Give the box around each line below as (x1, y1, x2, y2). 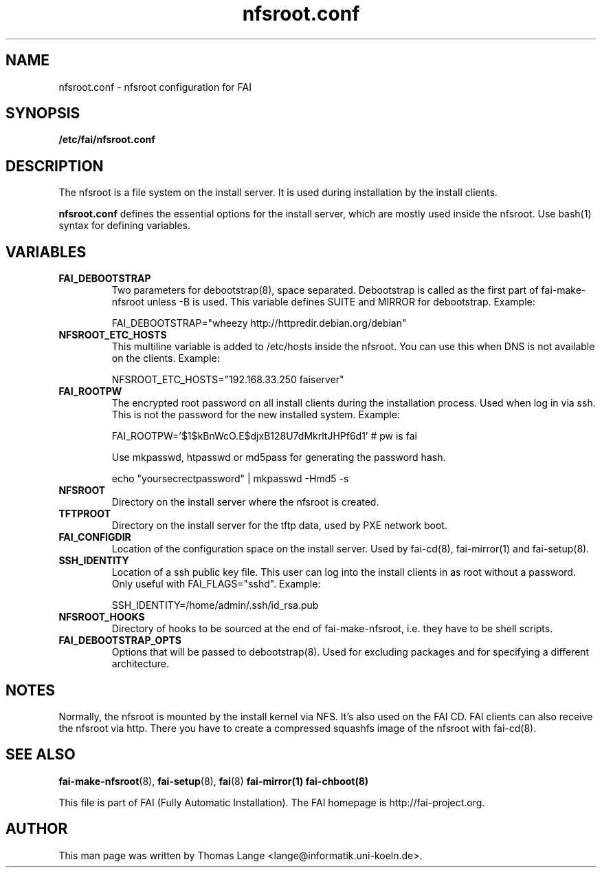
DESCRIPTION (5, 157, 104, 175)
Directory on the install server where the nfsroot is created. (111, 496, 379, 508)
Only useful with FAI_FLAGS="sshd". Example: (111, 578, 321, 590)
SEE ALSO (5, 746, 76, 764)
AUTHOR (5, 820, 68, 838)
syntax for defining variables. (58, 219, 191, 232)
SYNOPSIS (5, 105, 80, 122)
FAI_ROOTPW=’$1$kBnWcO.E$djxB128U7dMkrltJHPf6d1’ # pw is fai (111, 430, 417, 442)
